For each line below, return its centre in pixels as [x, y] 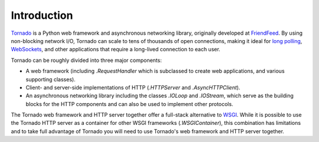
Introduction [42, 15]
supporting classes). [51, 79]
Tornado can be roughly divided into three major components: [86, 60]
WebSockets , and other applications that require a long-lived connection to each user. [116, 49]
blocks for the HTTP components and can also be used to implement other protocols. [129, 104]
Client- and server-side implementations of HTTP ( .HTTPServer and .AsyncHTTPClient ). [133, 87]
